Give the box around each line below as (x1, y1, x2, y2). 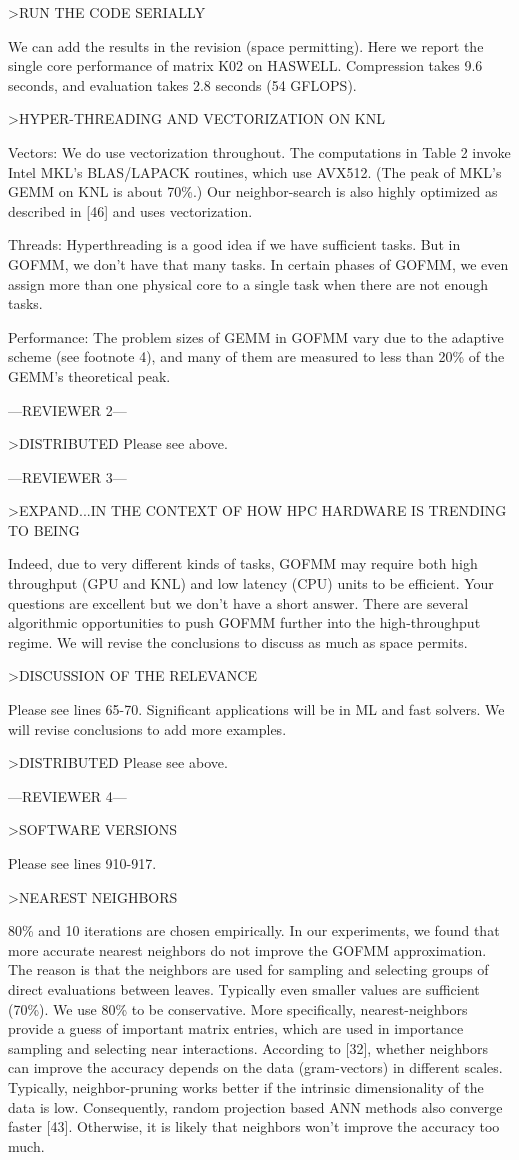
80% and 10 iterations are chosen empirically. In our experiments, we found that (8, 920, 500, 941)
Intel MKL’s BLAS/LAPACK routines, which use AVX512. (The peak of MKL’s (8, 161, 502, 182)
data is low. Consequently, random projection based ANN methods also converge (8, 1096, 503, 1117)
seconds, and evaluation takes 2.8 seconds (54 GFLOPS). (8, 74, 357, 95)
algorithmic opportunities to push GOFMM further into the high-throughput (8, 612, 481, 633)
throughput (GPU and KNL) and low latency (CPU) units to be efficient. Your (8, 573, 494, 594)
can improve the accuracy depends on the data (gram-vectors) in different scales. (8, 1057, 503, 1078)
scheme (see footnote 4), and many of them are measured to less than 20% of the (8, 346, 505, 367)
